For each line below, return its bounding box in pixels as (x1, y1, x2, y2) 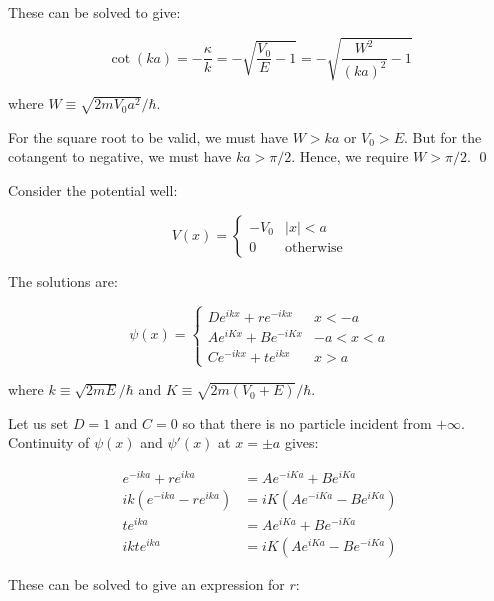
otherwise (285, 240, 343, 255)
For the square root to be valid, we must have (8, 126, 289, 147)
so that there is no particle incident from (182, 412, 432, 433)
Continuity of (8, 432, 90, 453)
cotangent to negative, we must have (8, 146, 232, 167)
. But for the (403, 126, 482, 147)
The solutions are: (8, 270, 118, 291)
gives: (284, 432, 319, 453)
